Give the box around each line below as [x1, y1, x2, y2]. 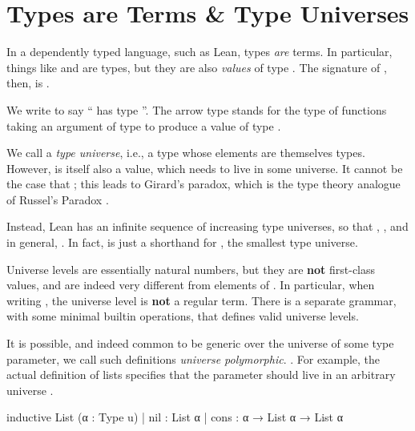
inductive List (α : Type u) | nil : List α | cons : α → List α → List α [6, 409, 344, 425]
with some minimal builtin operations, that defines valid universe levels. [6, 308, 359, 324]
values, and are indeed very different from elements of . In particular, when [6, 276, 375, 293]
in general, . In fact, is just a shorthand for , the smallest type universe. [6, 234, 358, 251]
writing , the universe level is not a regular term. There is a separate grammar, [6, 292, 397, 308]
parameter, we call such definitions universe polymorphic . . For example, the [6, 350, 381, 367]
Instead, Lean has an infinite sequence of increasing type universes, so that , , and [6, 218, 409, 235]
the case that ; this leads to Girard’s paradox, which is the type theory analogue [6, 175, 401, 192]
